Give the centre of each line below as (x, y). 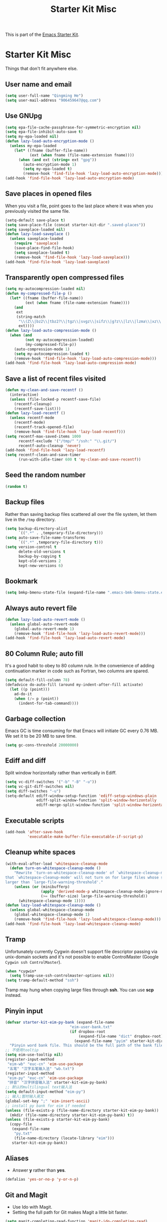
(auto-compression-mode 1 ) (42, 349)
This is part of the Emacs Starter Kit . (42, 35)
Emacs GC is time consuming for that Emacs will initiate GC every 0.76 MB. (82, 731)
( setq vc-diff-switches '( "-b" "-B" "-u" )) (51, 782)
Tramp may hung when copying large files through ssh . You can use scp (80, 990)
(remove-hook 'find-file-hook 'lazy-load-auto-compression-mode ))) (85, 358)
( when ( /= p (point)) (36, 699)
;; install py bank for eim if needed (45, 1106)
